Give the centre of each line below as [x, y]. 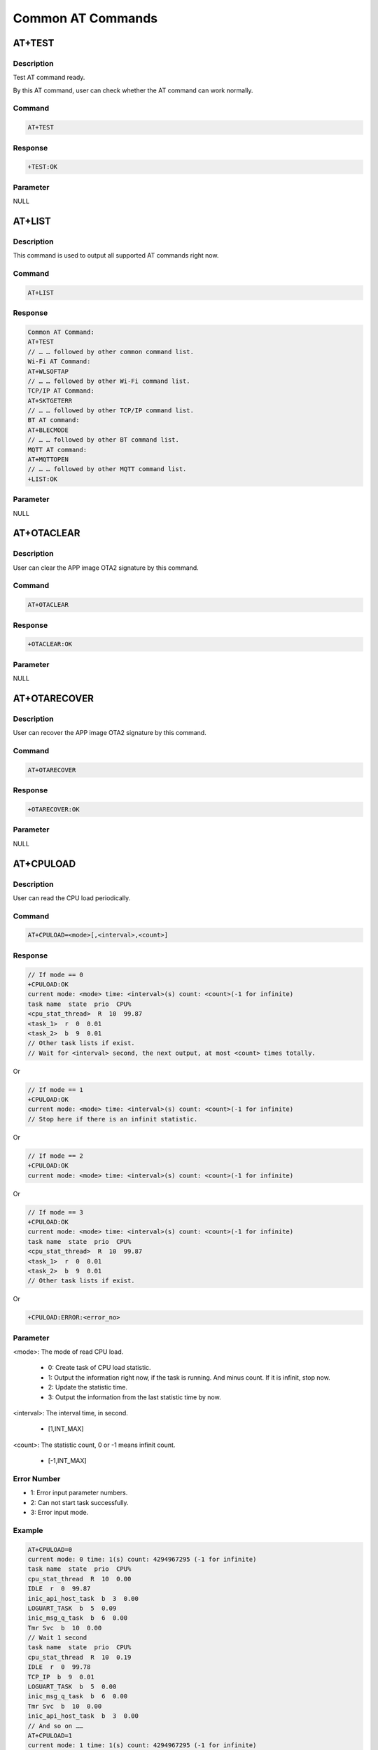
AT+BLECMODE [48, 430]
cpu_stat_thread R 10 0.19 [79, 1657]
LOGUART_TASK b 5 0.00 [72, 1687]
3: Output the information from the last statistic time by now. [134, 1397]
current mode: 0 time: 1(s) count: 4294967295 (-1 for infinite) [142, 1559]
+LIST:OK [43, 479]
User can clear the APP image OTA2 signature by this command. [106, 568]
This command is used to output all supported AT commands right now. [116, 255]
